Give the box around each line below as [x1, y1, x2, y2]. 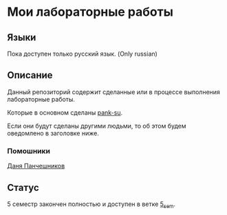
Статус [7, 181, 39, 193]
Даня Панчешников [7, 162, 65, 170]
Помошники [7, 146, 50, 155]
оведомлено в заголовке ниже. [7, 128, 100, 137]
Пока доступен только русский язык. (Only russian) [7, 49, 158, 58]
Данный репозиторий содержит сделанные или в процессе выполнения [7, 87, 220, 96]
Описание [7, 69, 53, 81]
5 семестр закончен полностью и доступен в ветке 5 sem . [7, 200, 176, 210]
